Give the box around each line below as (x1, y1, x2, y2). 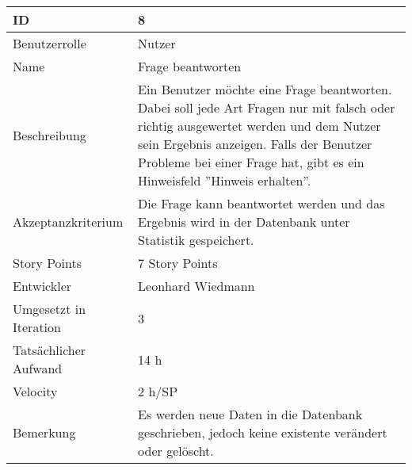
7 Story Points (138, 254, 218, 272)
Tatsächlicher (13, 341, 86, 359)
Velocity (13, 382, 58, 400)
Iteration (13, 318, 61, 336)
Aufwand (13, 359, 63, 377)
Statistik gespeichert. (138, 231, 254, 249)
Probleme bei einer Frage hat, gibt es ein (138, 153, 364, 171)
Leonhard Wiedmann (138, 277, 255, 295)
